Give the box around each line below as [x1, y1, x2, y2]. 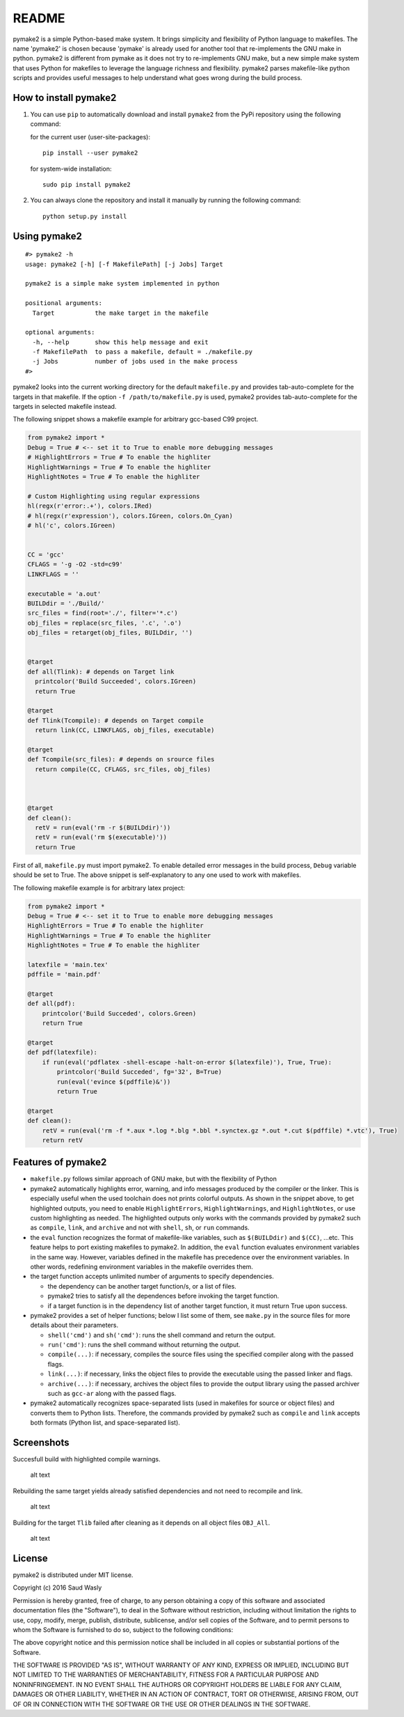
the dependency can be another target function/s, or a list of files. [47, 1282, 236, 1290]
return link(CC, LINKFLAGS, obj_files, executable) [35, 727, 215, 734]
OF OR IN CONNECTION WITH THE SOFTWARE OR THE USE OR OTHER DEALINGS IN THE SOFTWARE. [13, 1700, 311, 1708]
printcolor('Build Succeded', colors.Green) [42, 1009, 197, 1017]
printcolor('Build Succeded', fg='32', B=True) [56, 1068, 223, 1076]
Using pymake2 [13, 230, 83, 242]
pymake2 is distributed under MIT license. [13, 1571, 134, 1579]
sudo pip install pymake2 [42, 180, 131, 188]
